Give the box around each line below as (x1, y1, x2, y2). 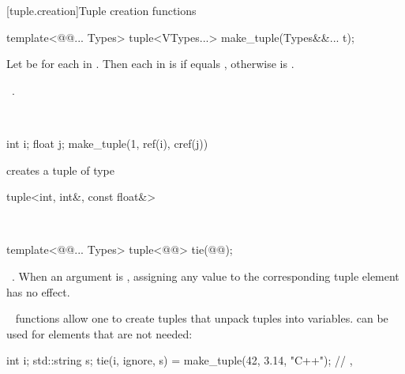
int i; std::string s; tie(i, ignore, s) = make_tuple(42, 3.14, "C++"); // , (6, 352, 353, 368)
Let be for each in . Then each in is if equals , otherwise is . (6, 55, 294, 72)
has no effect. (6, 283, 70, 300)
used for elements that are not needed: (6, 325, 193, 342)
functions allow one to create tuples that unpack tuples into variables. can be (15, 310, 388, 327)
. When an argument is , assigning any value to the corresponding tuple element (11, 267, 399, 284)
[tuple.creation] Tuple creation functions (6, 2, 197, 18)
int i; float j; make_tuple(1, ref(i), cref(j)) (6, 134, 208, 151)
